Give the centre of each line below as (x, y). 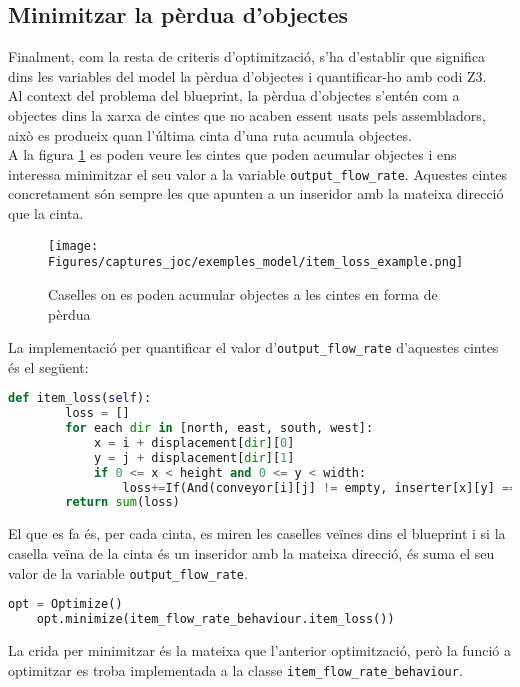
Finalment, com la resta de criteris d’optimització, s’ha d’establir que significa (247, 56)
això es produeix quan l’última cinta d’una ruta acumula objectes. (210, 134)
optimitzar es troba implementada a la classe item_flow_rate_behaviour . (235, 669)
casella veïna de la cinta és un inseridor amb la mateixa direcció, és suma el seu (251, 552)
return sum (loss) (122, 502)
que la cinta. (46, 213)
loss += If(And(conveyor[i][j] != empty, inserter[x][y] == (319, 487)
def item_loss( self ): (80, 398)
